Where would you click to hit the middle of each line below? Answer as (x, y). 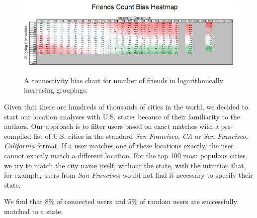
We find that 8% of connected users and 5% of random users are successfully (121, 201)
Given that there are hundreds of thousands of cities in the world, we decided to (126, 107)
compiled (18, 136)
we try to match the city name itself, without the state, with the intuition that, (125, 165)
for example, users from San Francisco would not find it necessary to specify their (128, 175)
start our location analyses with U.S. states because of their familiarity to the (122, 116)
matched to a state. (34, 211)
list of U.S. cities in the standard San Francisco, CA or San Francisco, (141, 136)
